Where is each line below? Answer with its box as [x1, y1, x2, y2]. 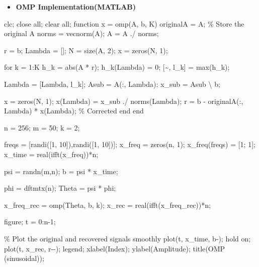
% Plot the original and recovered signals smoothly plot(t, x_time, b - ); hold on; [4, 233, 251, 243]
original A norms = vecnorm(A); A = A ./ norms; [4, 28, 159, 39]
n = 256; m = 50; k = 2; [4, 122, 80, 132]
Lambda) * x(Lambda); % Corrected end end [4, 105, 144, 116]
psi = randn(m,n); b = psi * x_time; [4, 166, 118, 176]
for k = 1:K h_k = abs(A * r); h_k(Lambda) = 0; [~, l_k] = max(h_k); [4, 62, 230, 72]
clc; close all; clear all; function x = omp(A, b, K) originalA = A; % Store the [4, 18, 244, 29]
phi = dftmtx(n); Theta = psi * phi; [4, 183, 116, 193]
